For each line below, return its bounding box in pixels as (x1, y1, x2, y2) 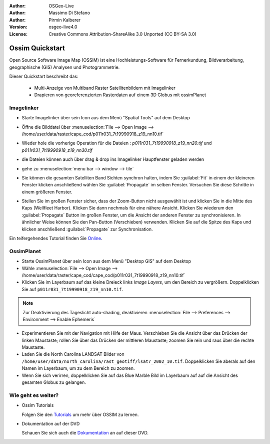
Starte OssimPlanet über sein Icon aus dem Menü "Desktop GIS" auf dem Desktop (21, 258, 191, 264)
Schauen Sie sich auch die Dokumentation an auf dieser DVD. (21, 430, 148, 436)
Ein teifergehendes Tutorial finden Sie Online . (9, 236, 102, 242)
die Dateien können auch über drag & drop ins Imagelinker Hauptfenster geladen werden (21, 156, 204, 162)
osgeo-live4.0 (48, 24, 77, 30)
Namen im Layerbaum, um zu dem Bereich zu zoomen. (21, 365, 135, 371)
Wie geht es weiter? (9, 391, 59, 398)
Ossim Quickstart (9, 44, 65, 53)
